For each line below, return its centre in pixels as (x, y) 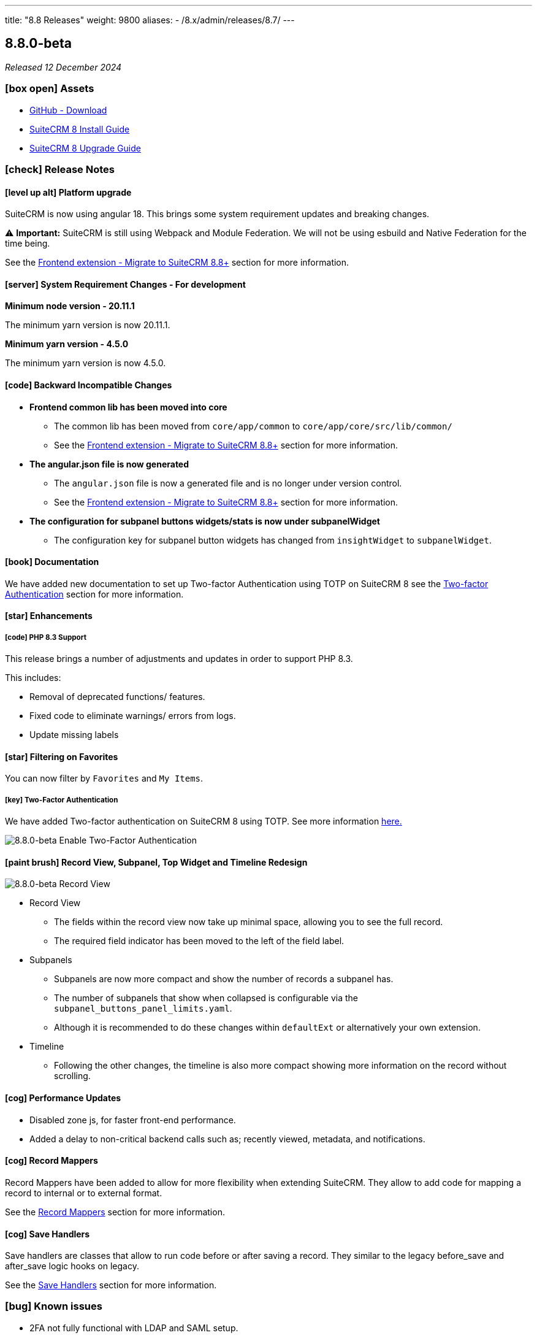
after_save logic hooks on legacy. (72, 1266)
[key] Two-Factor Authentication (62, 800)
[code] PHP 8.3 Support (46, 637)
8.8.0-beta (38, 44)
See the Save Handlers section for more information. (111, 1285)
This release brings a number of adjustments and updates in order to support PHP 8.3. (179, 659)
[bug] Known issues (54, 1306)
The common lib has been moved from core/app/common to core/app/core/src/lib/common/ (253, 426)
